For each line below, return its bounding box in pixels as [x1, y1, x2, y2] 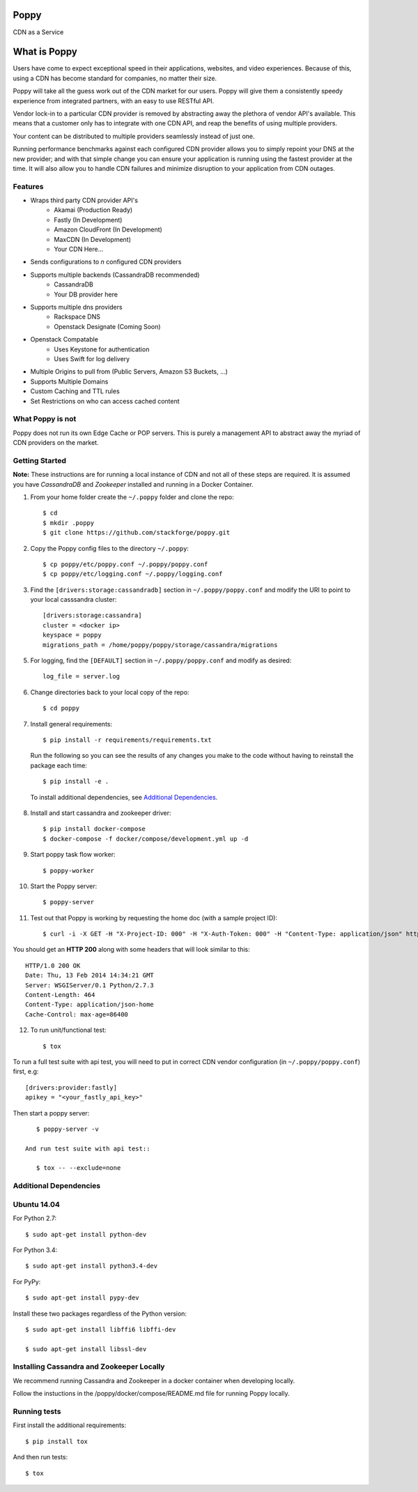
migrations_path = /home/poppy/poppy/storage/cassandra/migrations [42, 641, 278, 648]
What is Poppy [13, 46, 78, 58]
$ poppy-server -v [36, 1125, 99, 1133]
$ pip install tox [25, 1437, 88, 1445]
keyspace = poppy [42, 631, 102, 639]
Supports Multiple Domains [30, 377, 109, 386]
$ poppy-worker [42, 867, 95, 874]
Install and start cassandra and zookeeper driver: [30, 809, 171, 817]
